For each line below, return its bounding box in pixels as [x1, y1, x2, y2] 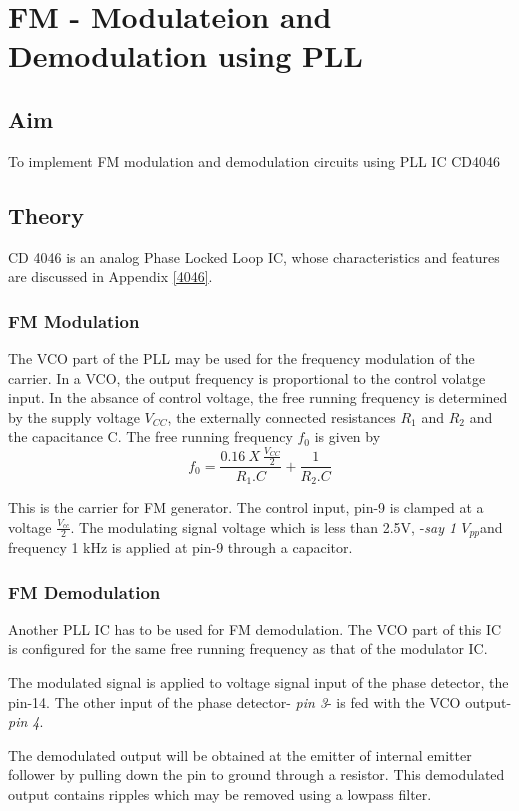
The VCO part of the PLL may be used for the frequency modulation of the [8, 347, 475, 368]
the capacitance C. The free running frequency [8, 426, 293, 447]
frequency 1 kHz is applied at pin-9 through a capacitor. [8, 537, 353, 558]
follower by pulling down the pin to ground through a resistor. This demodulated [8, 764, 505, 785]
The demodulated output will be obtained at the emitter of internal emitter [8, 744, 472, 765]
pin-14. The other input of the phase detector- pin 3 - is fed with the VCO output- [8, 691, 512, 712]
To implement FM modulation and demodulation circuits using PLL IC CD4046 [8, 150, 500, 171]
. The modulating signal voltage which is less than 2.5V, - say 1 [70, 516, 457, 537]
